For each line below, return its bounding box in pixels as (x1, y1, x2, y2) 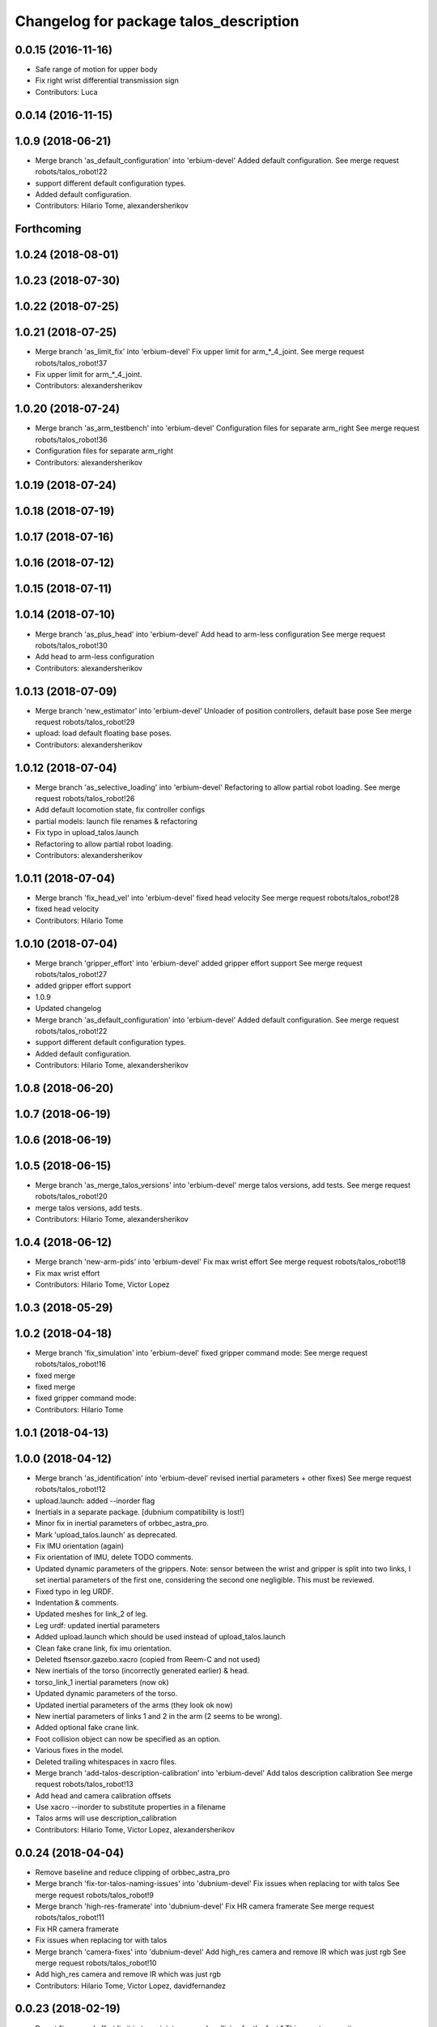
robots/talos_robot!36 (35, 435, 108, 444)
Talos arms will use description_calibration (35, 1813, 177, 1823)
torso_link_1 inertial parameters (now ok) (35, 1677, 169, 1686)
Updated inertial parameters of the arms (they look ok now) (35, 1699, 234, 1710)
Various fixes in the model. (35, 1746, 125, 1755)
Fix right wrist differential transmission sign (35, 75, 180, 85)
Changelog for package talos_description (15, 12, 299, 30)
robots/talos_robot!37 (35, 358, 108, 368)
